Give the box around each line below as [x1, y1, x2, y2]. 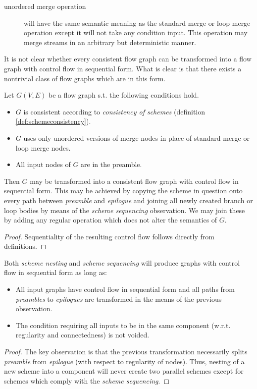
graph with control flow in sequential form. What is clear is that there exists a [4, 63, 242, 73]
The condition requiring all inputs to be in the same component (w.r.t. [15, 320, 231, 330]
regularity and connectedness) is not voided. [15, 330, 150, 340]
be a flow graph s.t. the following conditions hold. [48, 90, 199, 100]
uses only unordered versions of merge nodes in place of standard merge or [23, 132, 250, 143]
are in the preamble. [81, 159, 142, 169]
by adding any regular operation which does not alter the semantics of [4, 215, 217, 225]
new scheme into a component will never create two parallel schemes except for [4, 366, 244, 376]
